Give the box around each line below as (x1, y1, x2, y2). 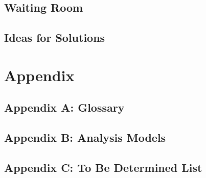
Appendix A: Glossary (4, 99, 125, 115)
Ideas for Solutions (4, 30, 105, 45)
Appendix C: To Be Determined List (4, 159, 202, 175)
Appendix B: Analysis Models (4, 130, 166, 145)
